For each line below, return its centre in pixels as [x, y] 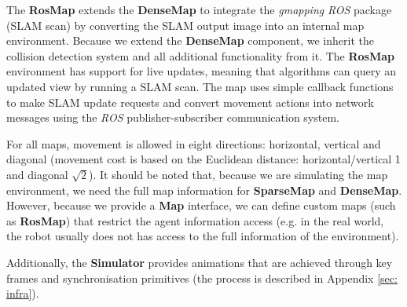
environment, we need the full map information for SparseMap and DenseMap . [204, 190]
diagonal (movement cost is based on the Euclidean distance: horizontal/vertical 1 [203, 159]
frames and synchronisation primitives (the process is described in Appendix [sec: [202, 278]
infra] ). [23, 293]
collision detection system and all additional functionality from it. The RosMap [201, 55]
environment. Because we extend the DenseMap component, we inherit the [190, 40]
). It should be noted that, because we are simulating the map [238, 174]
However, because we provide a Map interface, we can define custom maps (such [201, 205]
